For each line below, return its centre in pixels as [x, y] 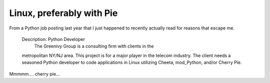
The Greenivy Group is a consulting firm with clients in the [94, 46]
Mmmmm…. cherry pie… [34, 74]
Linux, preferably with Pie [63, 13]
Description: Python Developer [53, 39]
